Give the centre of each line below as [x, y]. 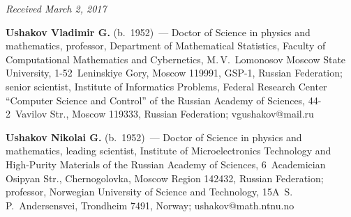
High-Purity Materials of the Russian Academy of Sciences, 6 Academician [166, 164]
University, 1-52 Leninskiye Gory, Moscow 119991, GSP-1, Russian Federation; [174, 73]
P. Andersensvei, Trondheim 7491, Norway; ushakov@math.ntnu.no [150, 205]
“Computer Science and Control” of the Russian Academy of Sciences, [156, 100]
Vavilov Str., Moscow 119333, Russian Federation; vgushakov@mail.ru [164, 114]
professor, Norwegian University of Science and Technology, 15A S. [149, 192]
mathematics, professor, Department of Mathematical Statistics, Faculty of [166, 46]
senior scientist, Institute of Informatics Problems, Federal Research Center [166, 86]
